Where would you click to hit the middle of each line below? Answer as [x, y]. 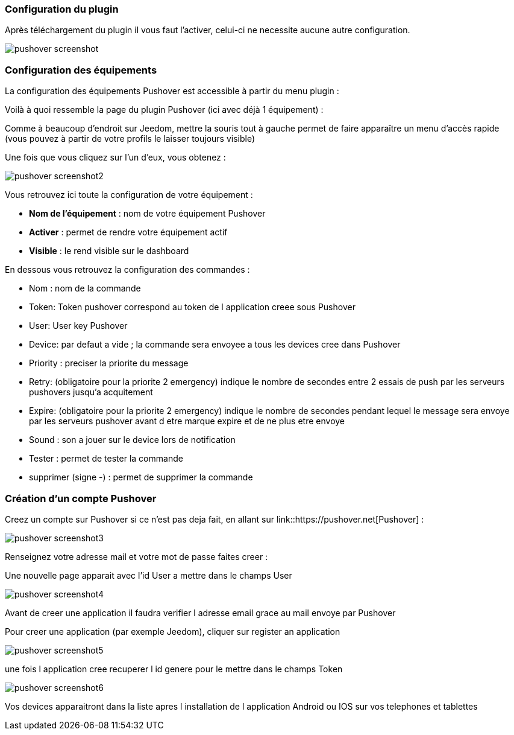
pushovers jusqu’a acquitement [91, 392]
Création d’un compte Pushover [81, 498]
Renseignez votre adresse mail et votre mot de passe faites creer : [136, 556]
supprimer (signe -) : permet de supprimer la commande [141, 477]
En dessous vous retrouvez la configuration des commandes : [127, 270]
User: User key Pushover [78, 326]
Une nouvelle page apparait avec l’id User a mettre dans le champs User [149, 575]
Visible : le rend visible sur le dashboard [109, 251]
